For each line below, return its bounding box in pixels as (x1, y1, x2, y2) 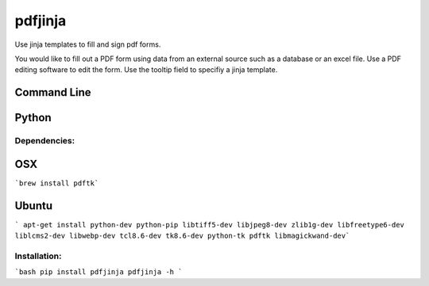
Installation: (14, 250, 62, 261)
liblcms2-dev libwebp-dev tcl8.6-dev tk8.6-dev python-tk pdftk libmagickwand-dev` (14, 231, 350, 241)
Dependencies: (14, 135, 75, 147)
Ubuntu (14, 199, 53, 212)
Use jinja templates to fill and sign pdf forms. (14, 40, 161, 49)
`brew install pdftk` (14, 178, 99, 188)
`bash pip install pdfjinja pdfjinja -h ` (14, 268, 183, 276)
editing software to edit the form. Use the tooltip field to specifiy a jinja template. (14, 65, 278, 74)
